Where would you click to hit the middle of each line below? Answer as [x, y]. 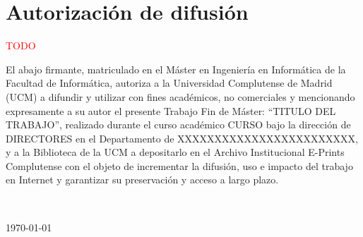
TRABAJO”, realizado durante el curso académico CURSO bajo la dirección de [178, 124]
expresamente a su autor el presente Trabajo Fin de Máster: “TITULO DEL [171, 110]
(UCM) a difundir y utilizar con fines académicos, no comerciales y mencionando [180, 96]
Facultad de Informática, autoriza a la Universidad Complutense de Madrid [169, 83]
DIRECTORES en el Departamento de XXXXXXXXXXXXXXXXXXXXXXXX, [182, 138]
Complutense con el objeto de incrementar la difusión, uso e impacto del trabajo [179, 165]
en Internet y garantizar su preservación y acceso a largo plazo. [142, 180]
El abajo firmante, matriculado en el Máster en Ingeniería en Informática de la [176, 69]
